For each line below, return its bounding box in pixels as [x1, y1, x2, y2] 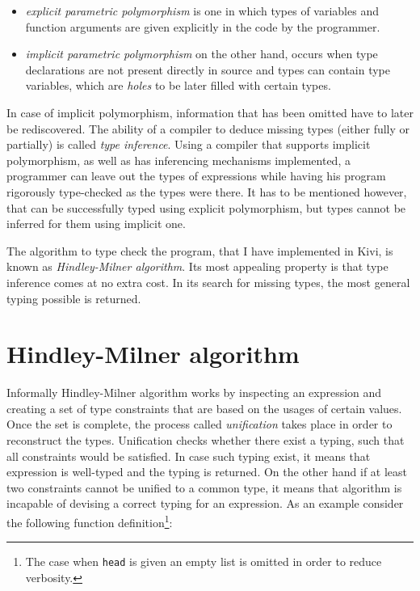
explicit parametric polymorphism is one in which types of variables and [25, 2, 379, 19]
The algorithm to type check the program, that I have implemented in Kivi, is [6, 242, 393, 259]
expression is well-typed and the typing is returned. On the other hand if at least [6, 463, 408, 480]
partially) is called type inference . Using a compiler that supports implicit [6, 136, 371, 153]
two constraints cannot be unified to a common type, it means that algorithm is [6, 479, 402, 496]
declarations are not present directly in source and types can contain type [25, 61, 391, 78]
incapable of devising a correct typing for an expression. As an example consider [6, 495, 404, 512]
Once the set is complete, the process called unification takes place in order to [6, 416, 393, 433]
